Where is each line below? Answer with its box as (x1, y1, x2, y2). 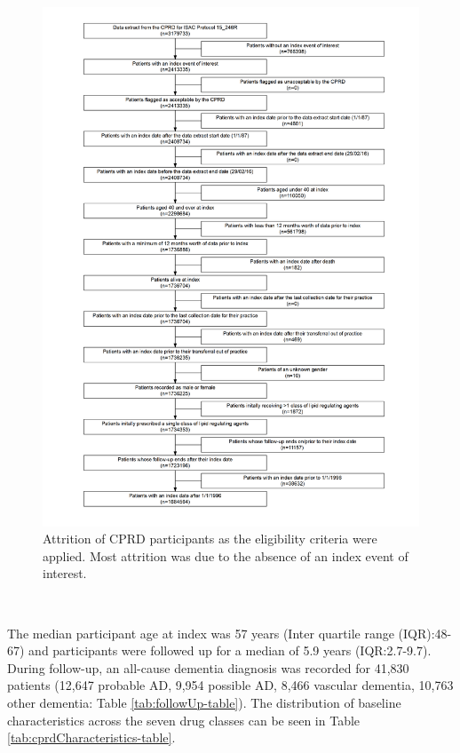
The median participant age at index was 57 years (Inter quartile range (7, 623, 394, 642)
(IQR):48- (398, 623, 452, 642)
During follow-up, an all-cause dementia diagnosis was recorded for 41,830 (7, 658, 409, 677)
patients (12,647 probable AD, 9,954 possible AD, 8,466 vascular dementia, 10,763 (7, 676, 454, 694)
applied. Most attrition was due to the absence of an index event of (43, 546, 408, 565)
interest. (43, 564, 87, 583)
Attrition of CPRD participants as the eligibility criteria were (43, 529, 377, 548)
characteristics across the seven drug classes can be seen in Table (7, 710, 361, 729)
